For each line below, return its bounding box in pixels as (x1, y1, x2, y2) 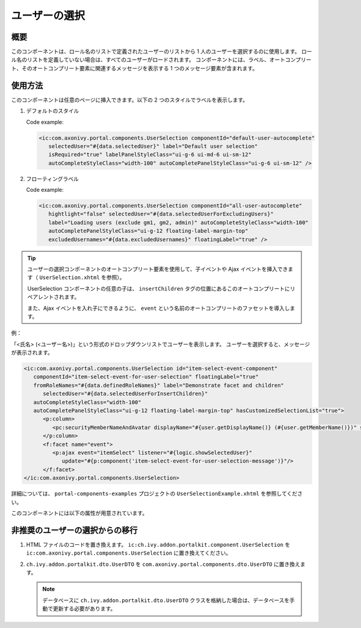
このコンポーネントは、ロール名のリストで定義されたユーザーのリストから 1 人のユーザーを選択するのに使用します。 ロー (11, 48, 312, 55)
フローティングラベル (26, 175, 79, 182)
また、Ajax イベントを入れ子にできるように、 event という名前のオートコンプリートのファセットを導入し (27, 304, 290, 312)
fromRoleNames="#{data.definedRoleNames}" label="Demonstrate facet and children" (33, 382, 284, 389)
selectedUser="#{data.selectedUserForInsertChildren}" (43, 390, 208, 397)
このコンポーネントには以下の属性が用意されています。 (11, 509, 148, 517)
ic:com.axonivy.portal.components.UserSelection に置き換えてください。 (26, 549, 232, 556)
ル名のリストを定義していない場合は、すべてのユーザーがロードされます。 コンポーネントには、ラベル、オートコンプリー (11, 56, 312, 63)
